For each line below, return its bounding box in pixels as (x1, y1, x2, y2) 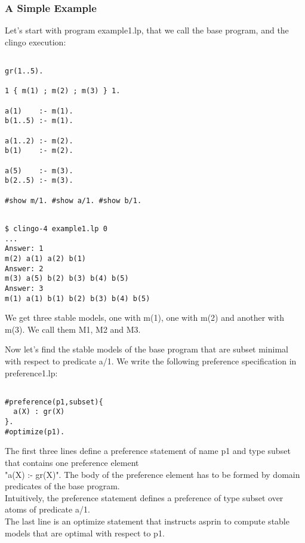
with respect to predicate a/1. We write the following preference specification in (5, 354, 297, 367)
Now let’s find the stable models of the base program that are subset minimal (5, 343, 288, 355)
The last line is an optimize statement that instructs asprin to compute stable (5, 514, 289, 527)
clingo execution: (5, 35, 66, 48)
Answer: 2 (5, 264, 44, 273)
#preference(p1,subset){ (5, 397, 103, 406)
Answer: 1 (5, 244, 44, 253)
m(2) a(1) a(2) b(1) (5, 254, 87, 263)
